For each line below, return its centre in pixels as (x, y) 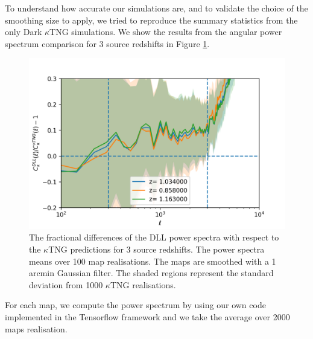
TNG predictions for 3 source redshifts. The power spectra (156, 249)
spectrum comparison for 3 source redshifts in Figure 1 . (107, 43)
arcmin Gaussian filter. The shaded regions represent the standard (151, 273)
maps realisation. (36, 328)
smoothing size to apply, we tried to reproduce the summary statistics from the (151, 20)
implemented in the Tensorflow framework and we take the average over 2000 (147, 316)
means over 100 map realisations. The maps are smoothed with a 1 (153, 261)
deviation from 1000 (66, 284)
